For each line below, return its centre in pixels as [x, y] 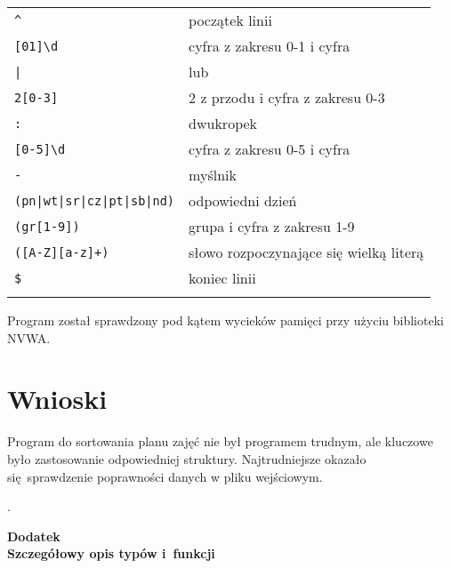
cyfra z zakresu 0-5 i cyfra [270, 149]
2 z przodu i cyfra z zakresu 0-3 [287, 97]
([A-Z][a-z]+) [62, 252]
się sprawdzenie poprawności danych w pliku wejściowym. [165, 476]
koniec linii [222, 278]
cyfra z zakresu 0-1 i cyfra [270, 46]
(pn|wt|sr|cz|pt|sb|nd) [95, 200]
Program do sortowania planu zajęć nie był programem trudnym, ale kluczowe [220, 441]
